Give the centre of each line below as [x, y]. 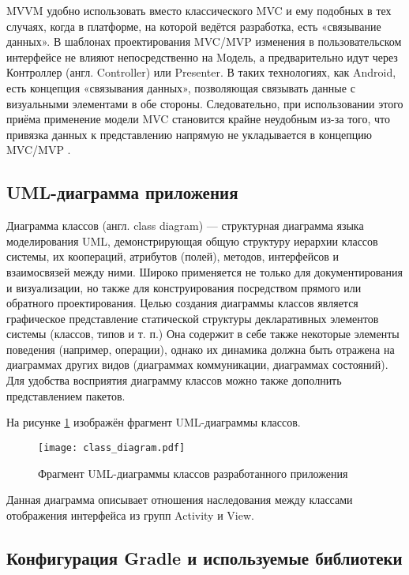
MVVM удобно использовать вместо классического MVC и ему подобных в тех [199, 10]
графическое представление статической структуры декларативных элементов [193, 318]
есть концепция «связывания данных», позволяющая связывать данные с [181, 87]
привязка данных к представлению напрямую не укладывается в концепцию [189, 134]
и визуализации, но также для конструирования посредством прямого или [184, 287]
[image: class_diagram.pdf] [112, 447]
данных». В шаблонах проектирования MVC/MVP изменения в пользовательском [204, 41]
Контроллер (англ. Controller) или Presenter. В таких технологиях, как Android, [201, 72]
